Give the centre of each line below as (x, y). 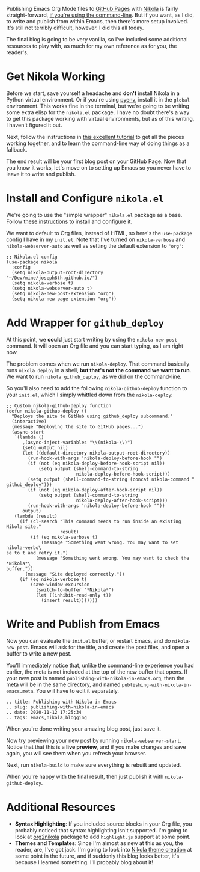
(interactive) (29, 421)
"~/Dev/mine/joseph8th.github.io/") (52, 278)
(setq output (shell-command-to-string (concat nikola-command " (111, 479)
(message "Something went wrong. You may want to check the (112, 558)
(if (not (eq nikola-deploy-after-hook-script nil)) (95, 490)
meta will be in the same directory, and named (63, 684)
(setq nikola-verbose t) (43, 283)
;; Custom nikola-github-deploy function (59, 405)
